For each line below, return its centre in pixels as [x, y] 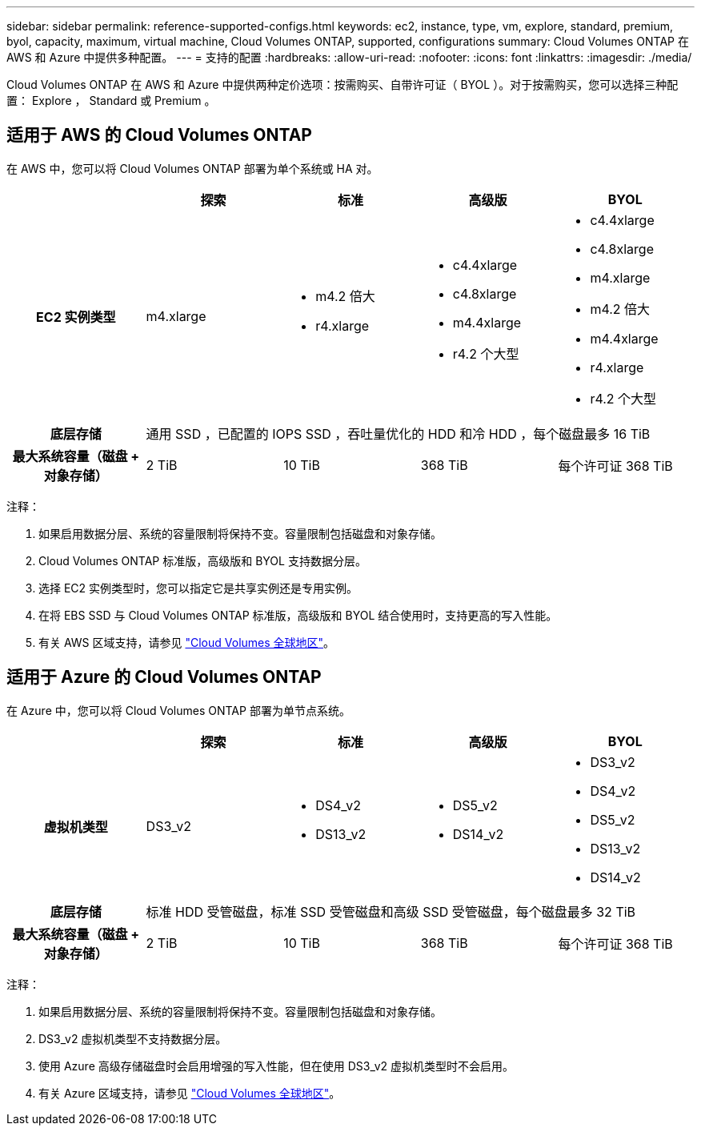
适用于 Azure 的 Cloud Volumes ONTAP [164, 677]
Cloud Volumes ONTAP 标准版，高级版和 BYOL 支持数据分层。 [202, 560]
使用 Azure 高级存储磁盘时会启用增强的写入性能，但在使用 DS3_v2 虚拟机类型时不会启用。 [276, 1066]
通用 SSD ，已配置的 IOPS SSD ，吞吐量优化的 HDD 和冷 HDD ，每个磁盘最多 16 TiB [398, 434]
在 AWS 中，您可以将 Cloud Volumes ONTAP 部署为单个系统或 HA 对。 [192, 168]
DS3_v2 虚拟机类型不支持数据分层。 [133, 1038]
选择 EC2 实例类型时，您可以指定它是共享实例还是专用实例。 [198, 588]
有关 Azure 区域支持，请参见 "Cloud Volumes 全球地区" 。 [190, 1093]
